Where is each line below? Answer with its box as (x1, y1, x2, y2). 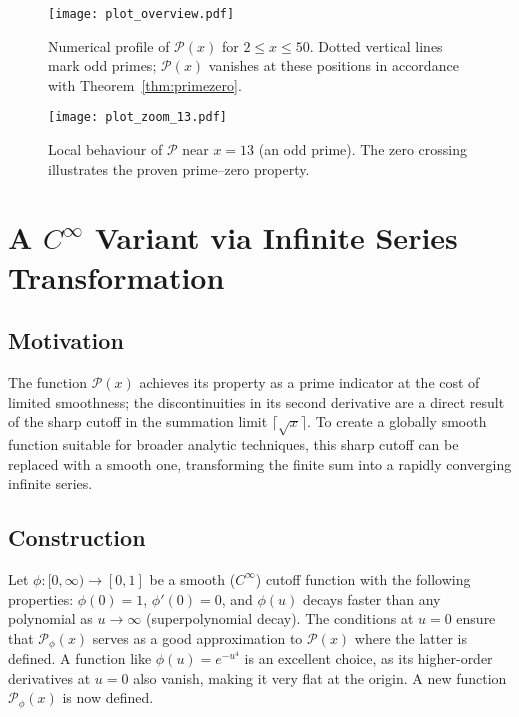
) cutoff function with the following (255, 568, 471, 589)
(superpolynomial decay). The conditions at (145, 608, 414, 629)
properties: (8, 588, 74, 609)
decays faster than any (302, 588, 441, 609)
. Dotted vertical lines (309, 35, 443, 56)
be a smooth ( (149, 568, 236, 589)
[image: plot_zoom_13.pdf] (48, 110, 227, 125)
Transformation (8, 256, 225, 297)
